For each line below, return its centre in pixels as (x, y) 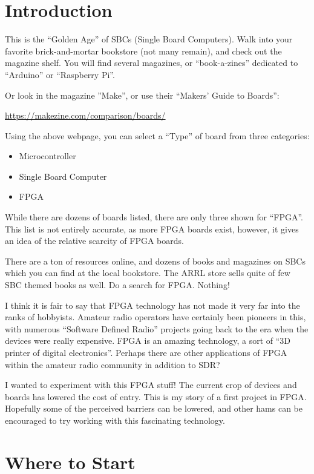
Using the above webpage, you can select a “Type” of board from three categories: (157, 135)
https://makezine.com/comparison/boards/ (85, 115)
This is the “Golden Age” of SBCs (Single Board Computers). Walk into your (149, 39)
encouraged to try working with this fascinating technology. (115, 420)
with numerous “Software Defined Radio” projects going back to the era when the (157, 328)
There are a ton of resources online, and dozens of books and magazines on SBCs (155, 261)
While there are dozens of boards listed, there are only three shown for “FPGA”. (154, 217)
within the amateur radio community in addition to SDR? (113, 364)
